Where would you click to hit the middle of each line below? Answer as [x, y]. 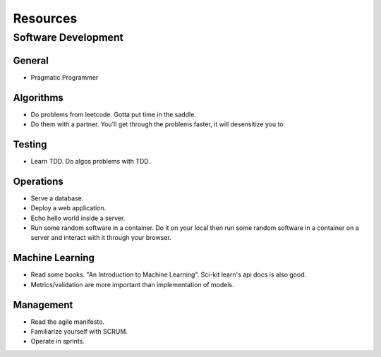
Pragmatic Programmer [65, 77]
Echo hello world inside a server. [78, 218]
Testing [30, 144]
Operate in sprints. [58, 341]
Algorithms [38, 98]
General [31, 60]
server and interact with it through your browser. [101, 238]
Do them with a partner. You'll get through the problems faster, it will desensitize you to [157, 124]
